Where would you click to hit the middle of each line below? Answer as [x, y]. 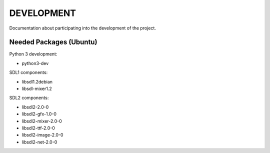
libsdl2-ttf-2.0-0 [38, 128]
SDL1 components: [28, 72]
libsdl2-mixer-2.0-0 [42, 121]
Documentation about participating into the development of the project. [82, 28]
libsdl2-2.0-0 [35, 107]
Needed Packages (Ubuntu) [53, 42]
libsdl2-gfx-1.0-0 [39, 114]
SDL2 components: [29, 98]
